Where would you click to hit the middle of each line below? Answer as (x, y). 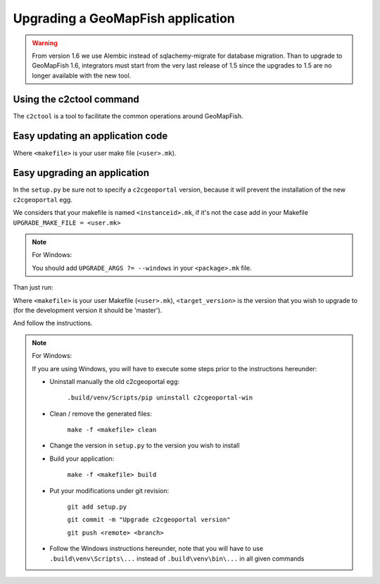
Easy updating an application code (90, 136)
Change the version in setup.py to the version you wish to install (145, 446)
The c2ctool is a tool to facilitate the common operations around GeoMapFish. (128, 116)
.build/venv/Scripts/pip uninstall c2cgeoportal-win (160, 398)
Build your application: (82, 459)
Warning (45, 43)
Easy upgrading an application (81, 173)
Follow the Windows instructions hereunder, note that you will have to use (157, 549)
